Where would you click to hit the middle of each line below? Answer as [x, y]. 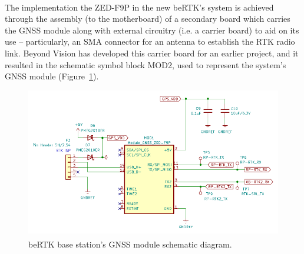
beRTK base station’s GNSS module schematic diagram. [130, 244]
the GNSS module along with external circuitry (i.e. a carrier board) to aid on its [152, 30]
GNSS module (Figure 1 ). [52, 76]
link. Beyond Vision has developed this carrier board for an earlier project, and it [152, 53]
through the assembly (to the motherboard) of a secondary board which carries [148, 19]
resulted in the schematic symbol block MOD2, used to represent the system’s [146, 64]
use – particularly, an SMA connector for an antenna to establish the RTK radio [150, 41]
